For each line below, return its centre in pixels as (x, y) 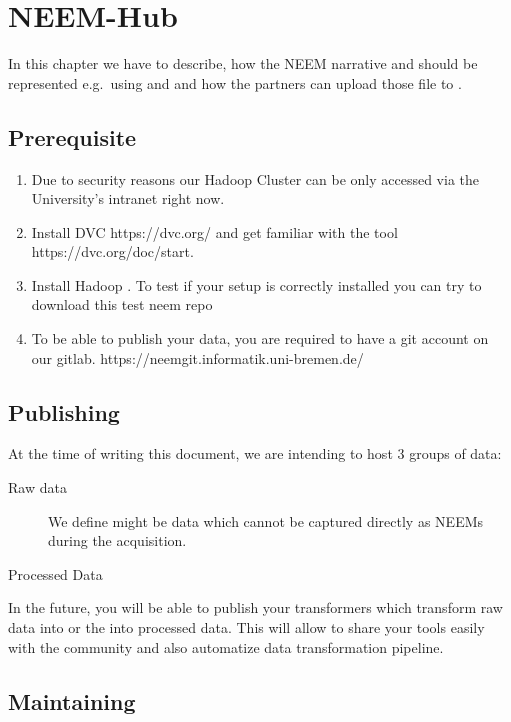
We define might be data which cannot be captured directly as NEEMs (266, 520)
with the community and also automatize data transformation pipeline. (226, 646)
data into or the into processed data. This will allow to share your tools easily (246, 627)
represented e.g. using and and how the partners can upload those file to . (235, 82)
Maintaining (72, 700)
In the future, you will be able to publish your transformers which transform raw (255, 607)
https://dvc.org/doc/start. (112, 251)
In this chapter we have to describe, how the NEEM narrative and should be (243, 63)
